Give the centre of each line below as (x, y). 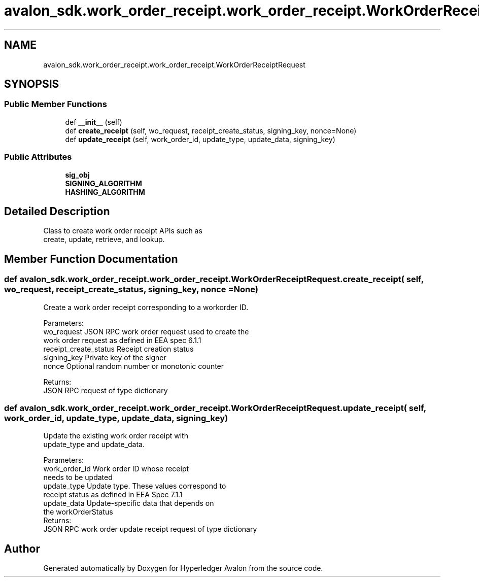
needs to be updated (78, 477)
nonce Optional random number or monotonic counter (134, 366)
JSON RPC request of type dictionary (106, 390)
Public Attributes (38, 157)
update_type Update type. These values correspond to (135, 486)
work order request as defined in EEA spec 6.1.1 (122, 340)
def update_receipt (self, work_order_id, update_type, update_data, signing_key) (200, 139)
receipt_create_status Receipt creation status (118, 349)
